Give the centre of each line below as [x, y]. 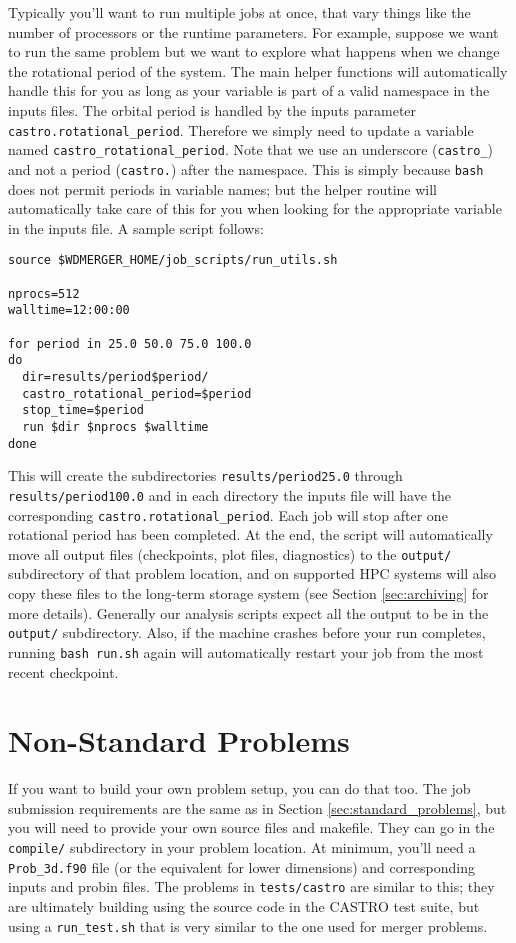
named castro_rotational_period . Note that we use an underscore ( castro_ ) [251, 149]
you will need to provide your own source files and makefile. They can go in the [251, 827]
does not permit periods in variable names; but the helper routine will [223, 188]
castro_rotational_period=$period [137, 393]
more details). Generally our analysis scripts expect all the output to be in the [248, 612]
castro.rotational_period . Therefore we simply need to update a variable [241, 129]
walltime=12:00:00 [69, 310]
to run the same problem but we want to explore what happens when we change [254, 51]
